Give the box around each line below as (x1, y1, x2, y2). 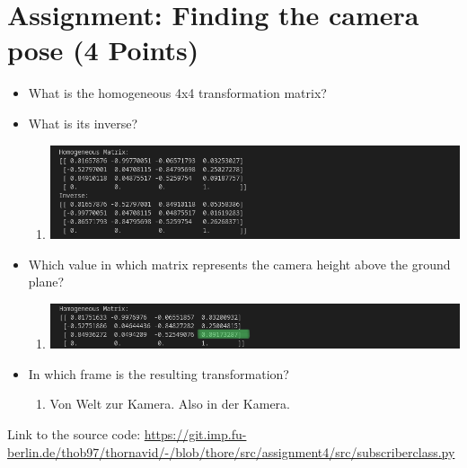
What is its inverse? (28, 113, 137, 132)
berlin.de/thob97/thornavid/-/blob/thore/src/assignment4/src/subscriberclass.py (7, 442, 455, 461)
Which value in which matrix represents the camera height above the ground (28, 254, 451, 273)
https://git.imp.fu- (144, 424, 247, 443)
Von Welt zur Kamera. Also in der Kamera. (49, 394, 290, 413)
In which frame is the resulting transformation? (28, 364, 289, 383)
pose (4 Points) (7, 31, 199, 68)
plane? (28, 272, 65, 291)
